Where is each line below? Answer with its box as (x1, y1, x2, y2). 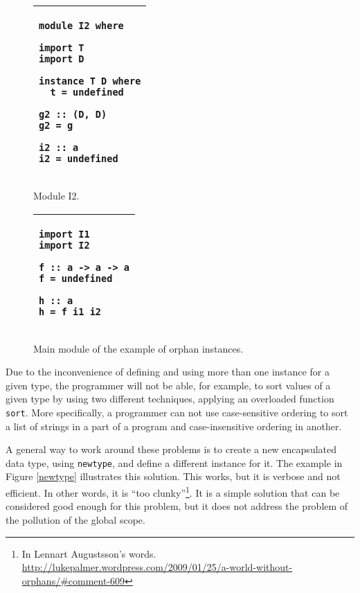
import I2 (39, 239, 90, 251)
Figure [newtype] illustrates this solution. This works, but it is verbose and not (6, 469, 341, 484)
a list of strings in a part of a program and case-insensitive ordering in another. (6, 418, 342, 433)
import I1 (39, 228, 90, 240)
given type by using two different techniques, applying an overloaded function (6, 391, 334, 406)
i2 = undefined (39, 153, 118, 164)
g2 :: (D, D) (39, 109, 107, 120)
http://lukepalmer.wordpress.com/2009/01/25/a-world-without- (21, 560, 293, 574)
